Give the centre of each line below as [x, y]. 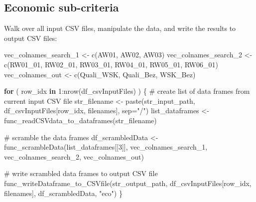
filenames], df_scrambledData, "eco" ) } [63, 193]
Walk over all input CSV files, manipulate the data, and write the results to [120, 28]
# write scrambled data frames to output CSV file [81, 173]
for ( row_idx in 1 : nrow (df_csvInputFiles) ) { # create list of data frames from [127, 91]
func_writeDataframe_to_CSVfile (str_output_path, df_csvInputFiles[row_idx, [128, 183]
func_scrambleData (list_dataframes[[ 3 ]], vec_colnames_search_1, [106, 147]
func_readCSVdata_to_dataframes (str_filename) [80, 120]
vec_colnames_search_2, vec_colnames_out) [74, 156]
